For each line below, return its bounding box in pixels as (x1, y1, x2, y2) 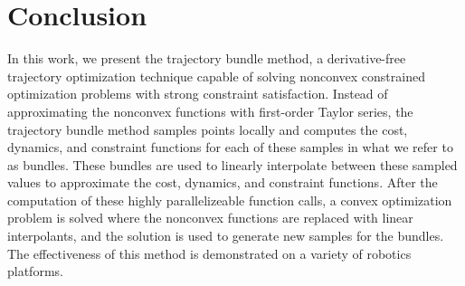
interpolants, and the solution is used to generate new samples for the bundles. (7, 226, 444, 245)
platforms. (7, 262, 63, 281)
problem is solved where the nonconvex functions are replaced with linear (7, 208, 413, 227)
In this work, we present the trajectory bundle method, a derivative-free (7, 49, 406, 68)
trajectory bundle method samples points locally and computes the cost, (7, 119, 408, 138)
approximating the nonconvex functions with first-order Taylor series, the (7, 101, 413, 120)
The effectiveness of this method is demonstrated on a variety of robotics (7, 243, 412, 262)
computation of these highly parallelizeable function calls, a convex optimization (7, 190, 452, 209)
